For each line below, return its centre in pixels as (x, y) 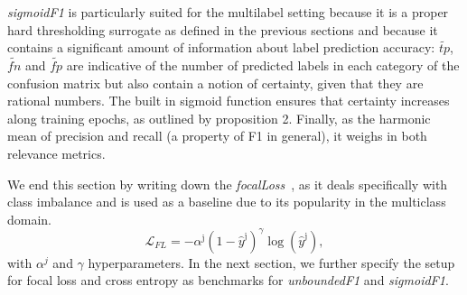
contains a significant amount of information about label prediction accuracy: (221, 47)
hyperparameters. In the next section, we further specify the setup (271, 262)
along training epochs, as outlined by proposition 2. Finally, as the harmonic (219, 118)
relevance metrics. (56, 153)
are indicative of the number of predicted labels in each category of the (263, 65)
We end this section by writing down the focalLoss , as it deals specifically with (228, 184)
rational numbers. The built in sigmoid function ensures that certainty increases (229, 101)
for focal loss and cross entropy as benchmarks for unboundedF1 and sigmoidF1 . (228, 280)
